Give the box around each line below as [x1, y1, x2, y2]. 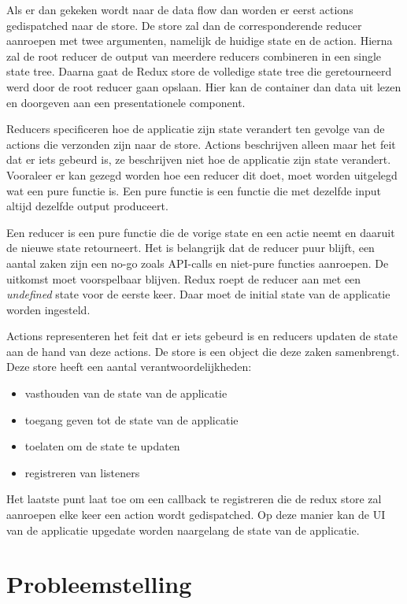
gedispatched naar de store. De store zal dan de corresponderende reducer [6, 17, 362, 33]
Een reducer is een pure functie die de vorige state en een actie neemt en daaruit [6, 224, 395, 240]
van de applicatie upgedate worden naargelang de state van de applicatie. [6, 521, 360, 538]
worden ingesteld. [6, 301, 91, 317]
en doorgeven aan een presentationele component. [6, 94, 246, 110]
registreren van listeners [24, 464, 140, 480]
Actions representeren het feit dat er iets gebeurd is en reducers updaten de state [6, 328, 398, 344]
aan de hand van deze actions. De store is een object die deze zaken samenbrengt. [6, 343, 400, 359]
